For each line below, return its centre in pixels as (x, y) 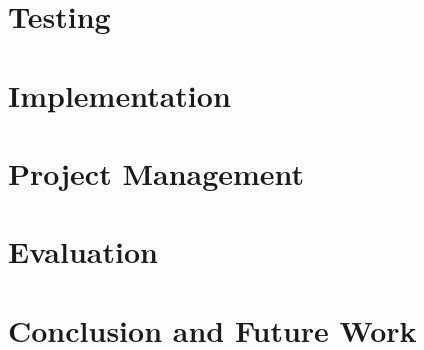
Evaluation (83, 251)
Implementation (119, 94)
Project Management (156, 172)
